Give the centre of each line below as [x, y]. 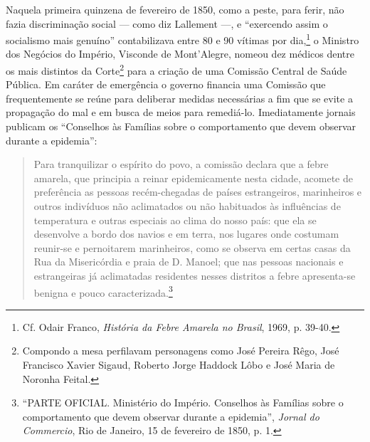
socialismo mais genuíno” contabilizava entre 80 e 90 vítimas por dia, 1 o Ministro [183, 39]
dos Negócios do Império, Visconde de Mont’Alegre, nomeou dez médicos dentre [180, 54]
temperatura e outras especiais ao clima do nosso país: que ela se [175, 220]
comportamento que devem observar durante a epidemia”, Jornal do [171, 416]
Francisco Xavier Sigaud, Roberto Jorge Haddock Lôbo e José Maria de [179, 365]
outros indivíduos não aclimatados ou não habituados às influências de [187, 206]
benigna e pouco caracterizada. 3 [103, 291]
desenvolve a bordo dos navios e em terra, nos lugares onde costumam [186, 234]
